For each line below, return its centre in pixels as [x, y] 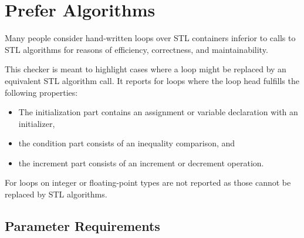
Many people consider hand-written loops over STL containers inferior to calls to [150, 38]
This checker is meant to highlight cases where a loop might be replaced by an [146, 69]
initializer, [37, 123]
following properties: [41, 92]
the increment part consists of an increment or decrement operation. [141, 162]
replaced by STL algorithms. [56, 194]
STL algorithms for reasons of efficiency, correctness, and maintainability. [136, 49]
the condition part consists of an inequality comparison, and [127, 143]
